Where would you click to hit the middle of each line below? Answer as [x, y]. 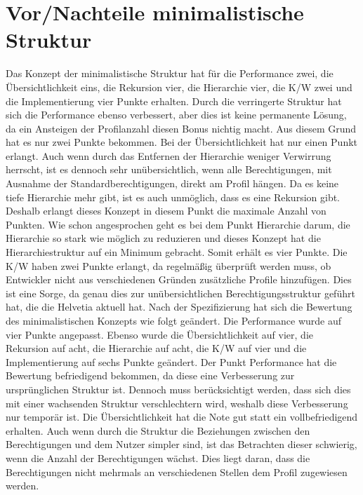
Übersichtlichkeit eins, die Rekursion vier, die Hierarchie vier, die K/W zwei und [179, 87]
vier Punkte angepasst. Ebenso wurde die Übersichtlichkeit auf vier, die [159, 334]
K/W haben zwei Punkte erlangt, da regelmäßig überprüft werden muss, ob [169, 265]
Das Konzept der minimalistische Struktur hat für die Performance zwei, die [170, 73]
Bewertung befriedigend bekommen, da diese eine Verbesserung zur [150, 375]
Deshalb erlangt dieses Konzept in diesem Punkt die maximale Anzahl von [166, 211]
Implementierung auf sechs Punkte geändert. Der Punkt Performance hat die [171, 361]
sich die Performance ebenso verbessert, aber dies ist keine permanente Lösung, [176, 115]
